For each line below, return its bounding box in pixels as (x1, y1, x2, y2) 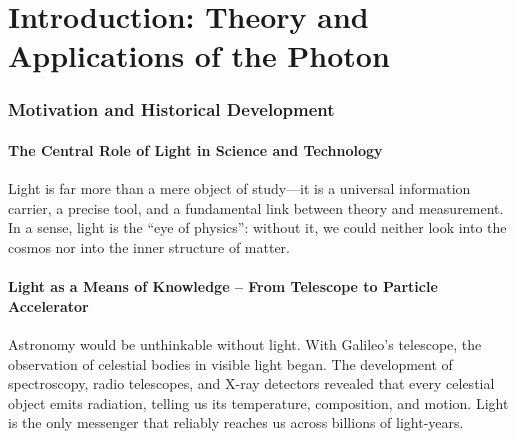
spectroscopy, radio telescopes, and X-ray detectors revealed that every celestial (8, 373, 495, 394)
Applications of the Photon (8, 35, 390, 76)
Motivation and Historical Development (8, 97, 335, 122)
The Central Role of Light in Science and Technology (8, 140, 383, 160)
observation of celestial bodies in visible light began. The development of (8, 353, 453, 374)
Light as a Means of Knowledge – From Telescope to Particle (8, 276, 438, 297)
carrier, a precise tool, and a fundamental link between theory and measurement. (8, 197, 504, 218)
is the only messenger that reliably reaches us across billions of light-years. (8, 412, 464, 433)
